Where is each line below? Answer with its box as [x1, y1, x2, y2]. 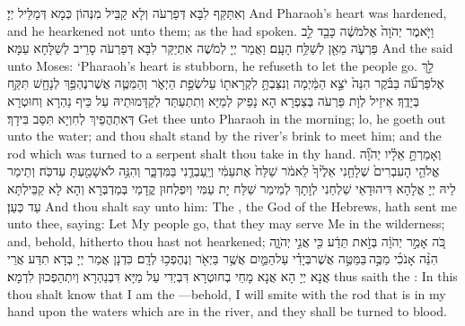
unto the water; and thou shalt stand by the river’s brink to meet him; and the [7, 126, 442, 145]
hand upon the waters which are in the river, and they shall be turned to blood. [7, 302, 448, 321]
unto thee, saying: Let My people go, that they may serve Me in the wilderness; [7, 214, 445, 233]
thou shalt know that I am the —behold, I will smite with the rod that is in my [7, 284, 446, 303]
